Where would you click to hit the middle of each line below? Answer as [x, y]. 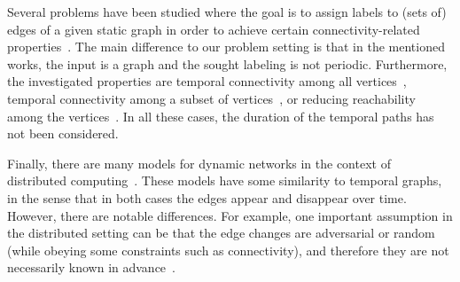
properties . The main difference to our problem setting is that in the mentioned [226, 47]
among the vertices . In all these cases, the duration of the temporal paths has [221, 116]
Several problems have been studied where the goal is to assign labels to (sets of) [227, 12]
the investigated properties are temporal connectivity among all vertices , [207, 81]
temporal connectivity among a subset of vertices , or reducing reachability [211, 98]
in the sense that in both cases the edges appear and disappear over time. [207, 197]
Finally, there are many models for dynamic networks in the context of [199, 163]
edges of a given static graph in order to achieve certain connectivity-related [214, 29]
